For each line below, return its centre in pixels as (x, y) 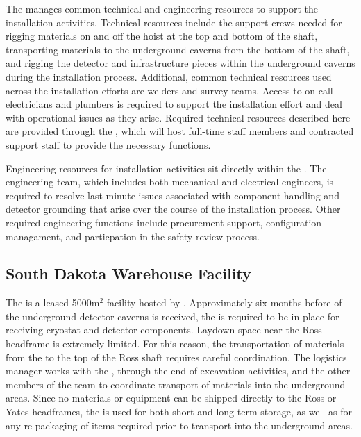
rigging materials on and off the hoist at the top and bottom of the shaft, (162, 36)
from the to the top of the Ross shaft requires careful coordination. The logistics (176, 357)
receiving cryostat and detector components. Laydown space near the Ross (164, 330)
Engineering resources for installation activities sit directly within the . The (166, 168)
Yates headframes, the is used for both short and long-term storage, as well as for (179, 412)
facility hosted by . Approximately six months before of (224, 303)
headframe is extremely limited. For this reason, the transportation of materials (175, 344)
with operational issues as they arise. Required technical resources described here (178, 117)
